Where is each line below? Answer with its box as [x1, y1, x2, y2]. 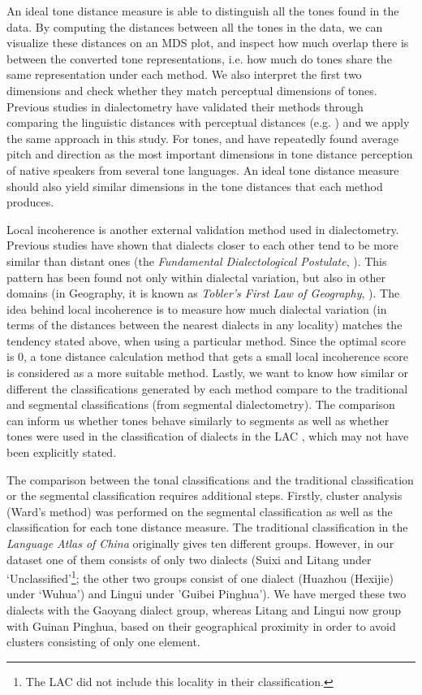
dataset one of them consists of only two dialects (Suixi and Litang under [6, 550, 372, 567]
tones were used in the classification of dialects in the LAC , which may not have [6, 428, 409, 445]
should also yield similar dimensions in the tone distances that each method [6, 177, 383, 194]
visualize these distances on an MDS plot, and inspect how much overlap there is [6, 34, 409, 51]
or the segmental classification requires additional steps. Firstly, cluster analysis [6, 487, 403, 504]
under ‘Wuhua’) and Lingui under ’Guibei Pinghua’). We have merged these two [6, 585, 407, 602]
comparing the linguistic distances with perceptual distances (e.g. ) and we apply [6, 114, 410, 131]
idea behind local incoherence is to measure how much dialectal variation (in [6, 300, 387, 317]
